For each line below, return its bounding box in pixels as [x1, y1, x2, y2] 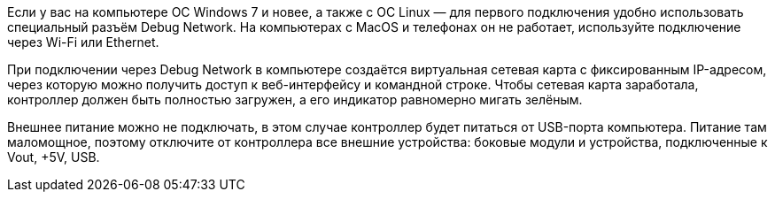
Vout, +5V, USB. [7, 149, 100, 165]
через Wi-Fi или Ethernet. [7, 34, 159, 50]
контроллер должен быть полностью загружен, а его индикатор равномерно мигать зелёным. [7, 92, 583, 107]
